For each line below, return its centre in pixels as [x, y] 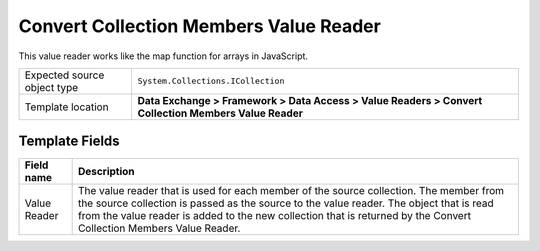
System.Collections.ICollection [211, 81]
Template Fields [69, 141]
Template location [66, 107]
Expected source [64, 75]
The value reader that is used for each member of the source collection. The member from [291, 191]
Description [106, 172]
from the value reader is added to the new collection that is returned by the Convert [274, 216]
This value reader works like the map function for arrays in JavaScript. [163, 56]
